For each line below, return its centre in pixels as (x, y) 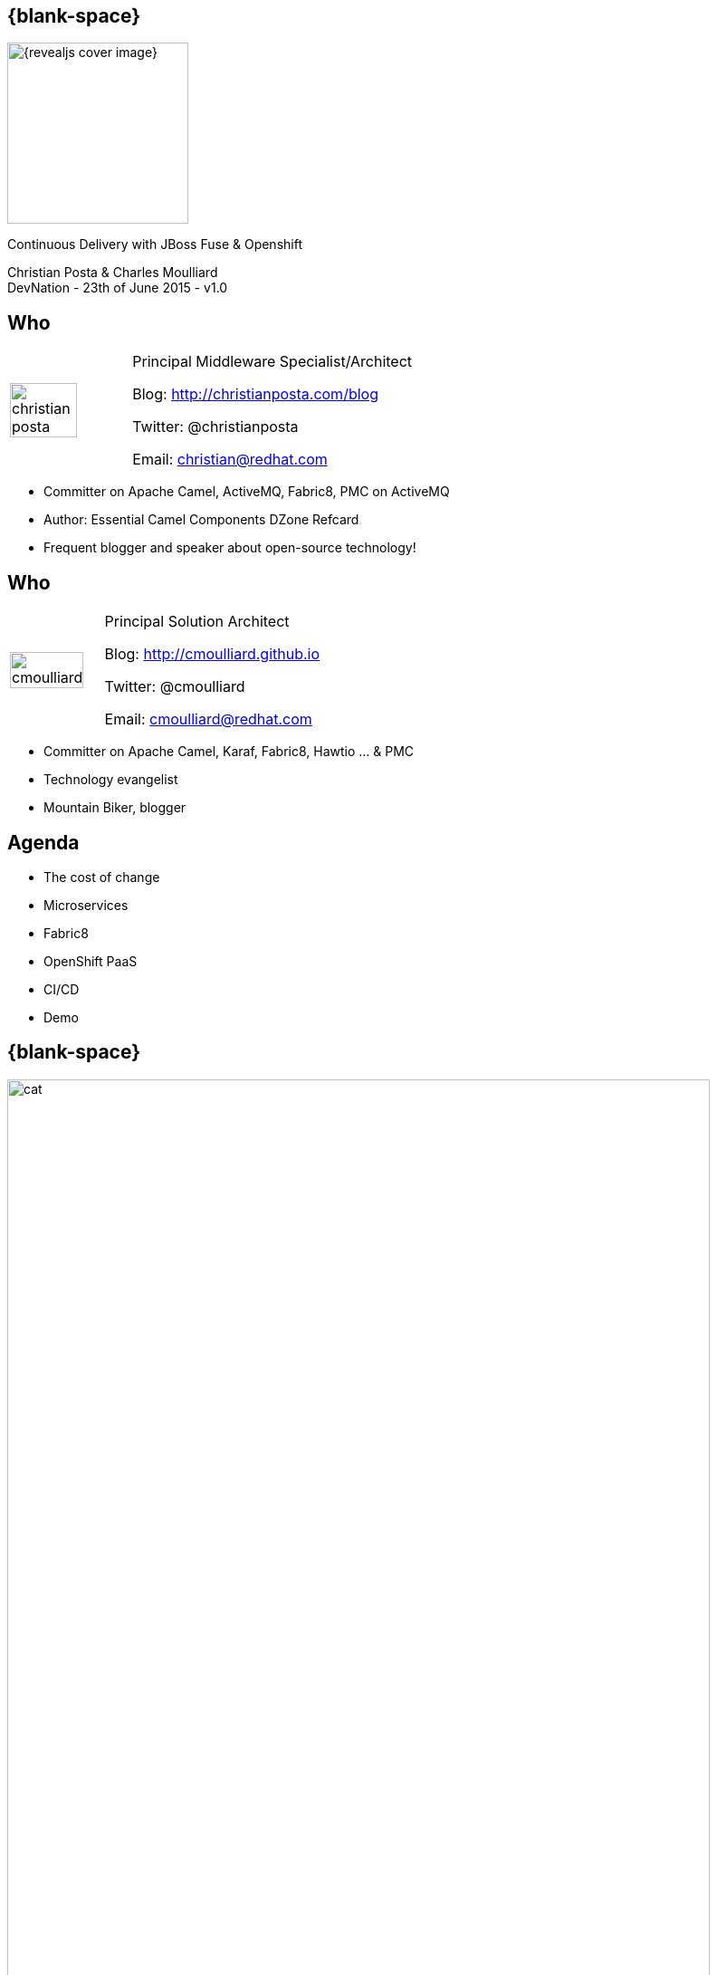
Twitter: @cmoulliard (175, 687)
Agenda (43, 842)
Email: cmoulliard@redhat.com (208, 719)
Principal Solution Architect (197, 622)
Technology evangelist (111, 780)
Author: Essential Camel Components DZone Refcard (201, 520)
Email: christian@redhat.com (230, 460)
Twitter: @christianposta (215, 427)
